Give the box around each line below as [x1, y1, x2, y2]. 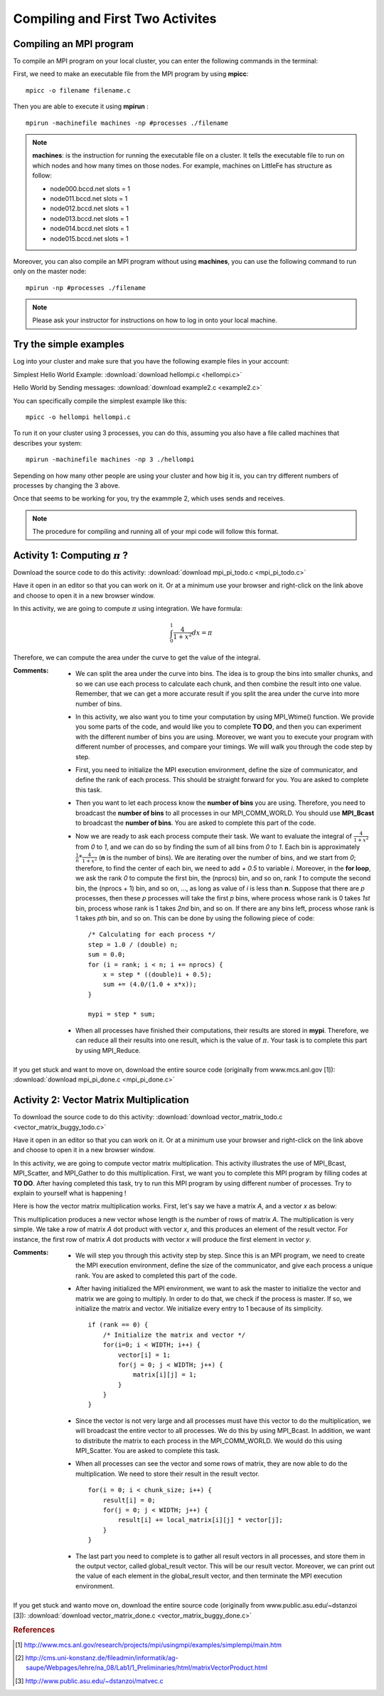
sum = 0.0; [87, 950, 126, 959]
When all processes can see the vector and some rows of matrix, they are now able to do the [75, 1459, 348, 1468]
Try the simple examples [13, 339, 124, 351]
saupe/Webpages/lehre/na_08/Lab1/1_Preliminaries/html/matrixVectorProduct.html [26, 1663, 268, 1672]
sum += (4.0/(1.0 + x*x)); [102, 980, 197, 989]
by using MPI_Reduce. [75, 1046, 142, 1054]
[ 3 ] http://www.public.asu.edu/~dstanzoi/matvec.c [15, 1676, 164, 1685]
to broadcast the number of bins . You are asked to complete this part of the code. [75, 818, 316, 827]
